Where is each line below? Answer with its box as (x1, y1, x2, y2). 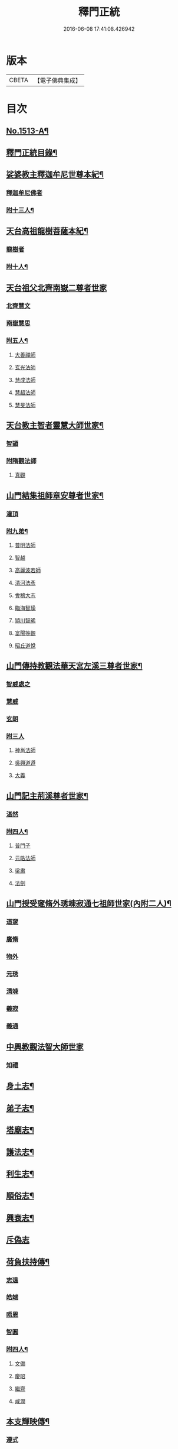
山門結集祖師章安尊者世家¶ (6, 490, 104, 500)
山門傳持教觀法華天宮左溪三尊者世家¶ (6, 661, 143, 671)
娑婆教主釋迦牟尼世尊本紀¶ (6, 170, 104, 180)
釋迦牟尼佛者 (6, 189, 43, 197)
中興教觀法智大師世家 (6, 1042, 84, 1052)
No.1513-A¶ (6, 126, 49, 136)
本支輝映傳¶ (6, 1416, 50, 1427)
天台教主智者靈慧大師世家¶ (6, 420, 104, 430)
